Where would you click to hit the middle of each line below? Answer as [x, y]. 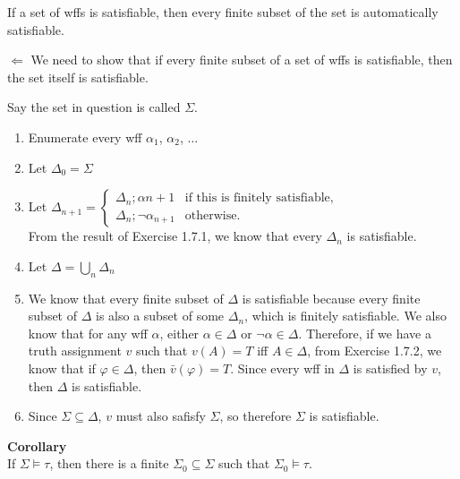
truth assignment [75, 351]
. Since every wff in [282, 368]
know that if [62, 368]
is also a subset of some [160, 316]
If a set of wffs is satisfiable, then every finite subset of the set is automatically [223, 12]
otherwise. [213, 215]
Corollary [37, 445]
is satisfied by [390, 368]
